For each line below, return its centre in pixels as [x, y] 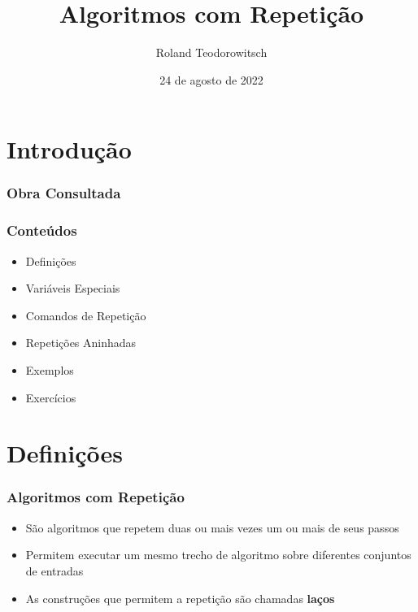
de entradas [54, 570]
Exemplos [50, 369]
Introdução [69, 149]
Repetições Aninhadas [81, 343]
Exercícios [51, 397]
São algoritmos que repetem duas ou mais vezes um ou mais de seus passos [212, 527]
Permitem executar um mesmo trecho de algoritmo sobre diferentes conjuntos [218, 555]
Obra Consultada [64, 193]
